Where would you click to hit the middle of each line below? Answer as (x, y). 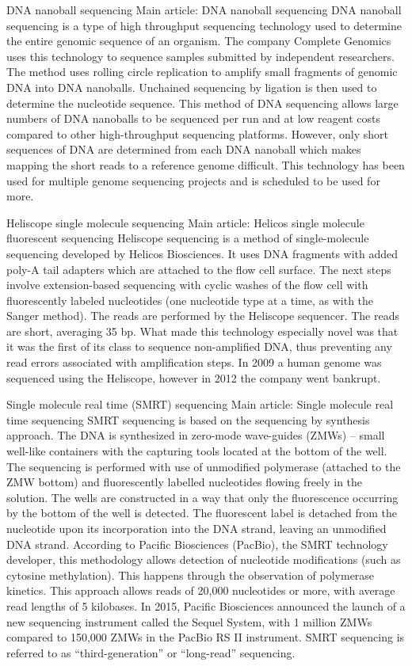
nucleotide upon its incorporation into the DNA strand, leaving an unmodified (196, 528)
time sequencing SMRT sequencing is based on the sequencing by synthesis (188, 419)
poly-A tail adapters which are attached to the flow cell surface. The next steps (199, 269)
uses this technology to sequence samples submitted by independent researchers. (200, 56)
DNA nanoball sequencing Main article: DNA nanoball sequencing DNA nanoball (204, 10)
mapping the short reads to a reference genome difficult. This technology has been (206, 164)
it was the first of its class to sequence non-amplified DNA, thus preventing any (199, 346)
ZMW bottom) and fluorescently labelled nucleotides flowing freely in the (185, 482)
